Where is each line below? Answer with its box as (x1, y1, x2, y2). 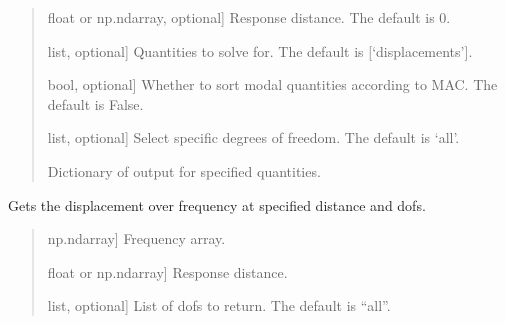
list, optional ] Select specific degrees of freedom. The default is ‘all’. (47, 127, 460, 148)
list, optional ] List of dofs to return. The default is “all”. (47, 295, 391, 316)
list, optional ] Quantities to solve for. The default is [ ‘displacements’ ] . (47, 40, 473, 61)
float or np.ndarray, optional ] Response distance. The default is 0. (47, 7, 451, 27)
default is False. (47, 93, 144, 114)
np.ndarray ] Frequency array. (47, 228, 226, 249)
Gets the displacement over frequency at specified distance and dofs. (8, 194, 426, 215)
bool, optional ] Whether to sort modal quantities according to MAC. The (47, 74, 498, 95)
